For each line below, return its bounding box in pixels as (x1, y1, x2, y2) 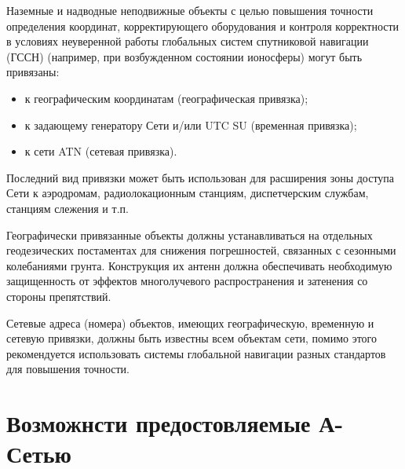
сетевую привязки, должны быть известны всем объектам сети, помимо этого (6, 330, 377, 346)
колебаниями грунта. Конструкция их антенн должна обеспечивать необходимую (6, 257, 392, 273)
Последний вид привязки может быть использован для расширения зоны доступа (6, 169, 395, 185)
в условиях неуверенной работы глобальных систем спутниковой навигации (6, 33, 369, 49)
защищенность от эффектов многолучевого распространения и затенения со (6, 273, 368, 289)
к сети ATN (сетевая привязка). (24, 143, 177, 159)
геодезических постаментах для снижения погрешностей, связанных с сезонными (6, 242, 396, 258)
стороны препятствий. (6, 288, 111, 304)
